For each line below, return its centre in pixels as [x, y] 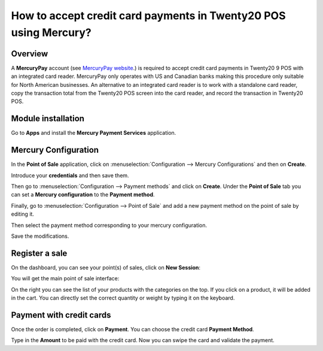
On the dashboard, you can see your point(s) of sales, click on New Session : [106, 267]
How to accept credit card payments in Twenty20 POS [148, 16]
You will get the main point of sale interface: [65, 279]
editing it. [22, 214]
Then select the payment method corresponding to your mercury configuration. [109, 225]
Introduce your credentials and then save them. [70, 175]
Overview [30, 54]
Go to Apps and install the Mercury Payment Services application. [94, 133]
